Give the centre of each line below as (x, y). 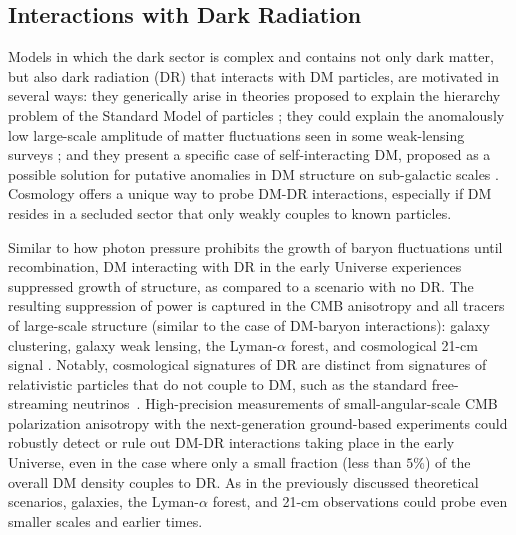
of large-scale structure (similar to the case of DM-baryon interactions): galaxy (249, 324)
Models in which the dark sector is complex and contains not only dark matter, (251, 56)
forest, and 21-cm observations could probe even (360, 501)
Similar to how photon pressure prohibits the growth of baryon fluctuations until (255, 246)
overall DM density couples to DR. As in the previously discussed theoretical (243, 481)
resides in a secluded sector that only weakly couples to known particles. (230, 212)
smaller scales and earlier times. (105, 520)
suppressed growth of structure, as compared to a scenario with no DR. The (241, 285)
